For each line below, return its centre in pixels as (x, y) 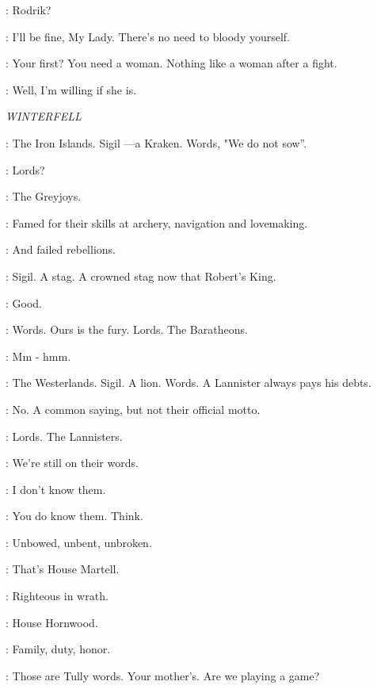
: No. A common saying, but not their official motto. (133, 409)
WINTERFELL (44, 116)
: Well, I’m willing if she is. (71, 89)
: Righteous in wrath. (57, 596)
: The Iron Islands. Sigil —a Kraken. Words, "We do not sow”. (156, 142)
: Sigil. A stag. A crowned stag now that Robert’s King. (141, 276)
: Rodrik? (29, 10)
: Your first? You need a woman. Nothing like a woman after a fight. (171, 63)
